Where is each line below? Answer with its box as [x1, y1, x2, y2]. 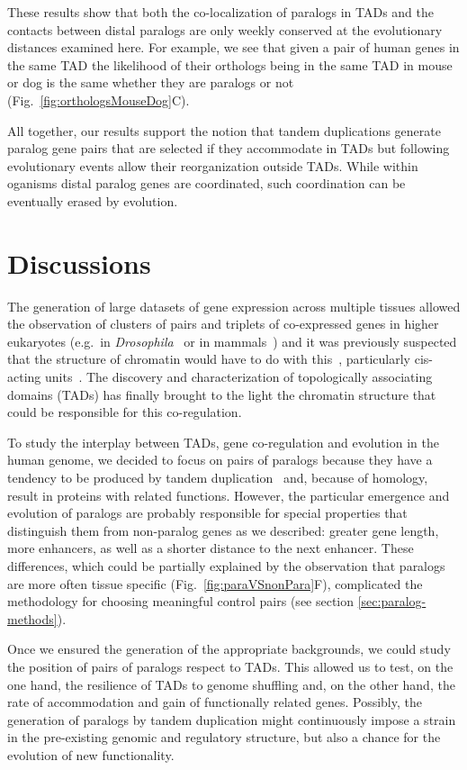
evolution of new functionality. [7, 745, 175, 764]
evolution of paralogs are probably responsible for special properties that [7, 503, 408, 522]
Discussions [7, 244, 151, 281]
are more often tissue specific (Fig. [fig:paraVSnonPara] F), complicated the [7, 574, 423, 593]
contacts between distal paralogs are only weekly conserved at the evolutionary [7, 20, 443, 39]
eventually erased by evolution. [7, 191, 178, 210]
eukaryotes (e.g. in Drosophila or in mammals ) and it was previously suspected [7, 331, 457, 350]
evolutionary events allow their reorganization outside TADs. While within [7, 156, 418, 175]
